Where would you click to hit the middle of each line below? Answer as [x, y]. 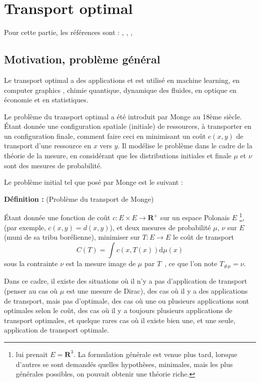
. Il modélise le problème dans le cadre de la [185, 146]
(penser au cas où [31, 290]
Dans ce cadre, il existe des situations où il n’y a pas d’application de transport [126, 281]
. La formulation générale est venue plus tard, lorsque [155, 354]
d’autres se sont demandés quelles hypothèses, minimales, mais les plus [124, 364]
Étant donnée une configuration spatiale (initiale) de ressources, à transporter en [128, 126]
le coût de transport [203, 237]
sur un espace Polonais [195, 217]
